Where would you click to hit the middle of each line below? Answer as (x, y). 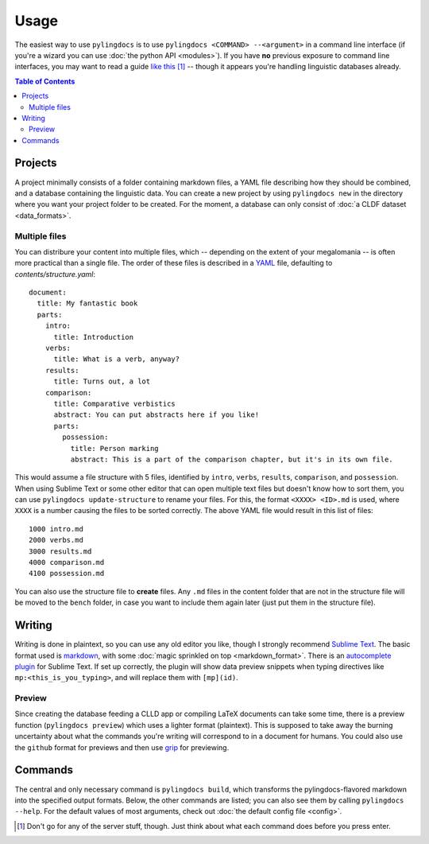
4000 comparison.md (67, 562)
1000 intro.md (56, 529)
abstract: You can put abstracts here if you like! (157, 415)
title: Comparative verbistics (115, 403)
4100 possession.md (67, 574)
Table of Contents (45, 81)
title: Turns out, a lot (102, 381)
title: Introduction (94, 337)
